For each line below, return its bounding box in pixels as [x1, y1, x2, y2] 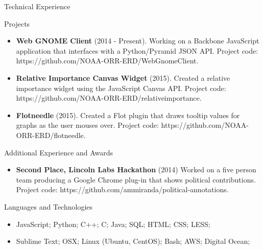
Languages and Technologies [4, 201, 93, 212]
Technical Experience [4, 1, 70, 11]
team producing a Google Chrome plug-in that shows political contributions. [16, 174, 256, 185]
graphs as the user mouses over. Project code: [16, 120, 159, 130]
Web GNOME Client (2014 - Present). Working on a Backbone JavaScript [16, 35, 259, 46]
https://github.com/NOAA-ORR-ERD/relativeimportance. [16, 93, 202, 103]
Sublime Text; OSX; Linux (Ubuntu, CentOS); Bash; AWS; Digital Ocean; [16, 236, 250, 246]
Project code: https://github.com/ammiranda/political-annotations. [16, 184, 229, 195]
